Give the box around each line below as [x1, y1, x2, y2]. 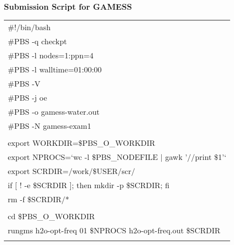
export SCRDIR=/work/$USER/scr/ [8, 165, 135, 177]
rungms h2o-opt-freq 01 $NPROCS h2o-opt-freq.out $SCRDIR [8, 225, 220, 236]
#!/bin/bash [8, 21, 51, 33]
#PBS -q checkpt [8, 35, 67, 47]
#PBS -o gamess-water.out [8, 106, 100, 118]
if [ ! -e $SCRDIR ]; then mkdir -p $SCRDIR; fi [8, 179, 169, 191]
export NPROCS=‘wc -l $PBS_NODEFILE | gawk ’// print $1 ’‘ [8, 151, 227, 163]
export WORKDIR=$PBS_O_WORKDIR [8, 137, 155, 149]
